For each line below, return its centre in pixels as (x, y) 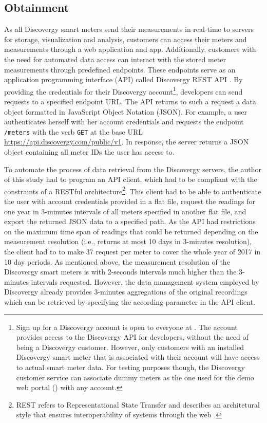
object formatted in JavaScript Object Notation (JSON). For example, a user (126, 111)
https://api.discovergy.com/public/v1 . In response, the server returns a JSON (127, 142)
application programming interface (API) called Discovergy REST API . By (123, 79)
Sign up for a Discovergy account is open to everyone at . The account (127, 327)
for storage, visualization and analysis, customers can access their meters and (126, 39)
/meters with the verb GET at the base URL (74, 131)
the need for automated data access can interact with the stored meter (115, 59)
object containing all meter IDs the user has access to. (89, 152)
